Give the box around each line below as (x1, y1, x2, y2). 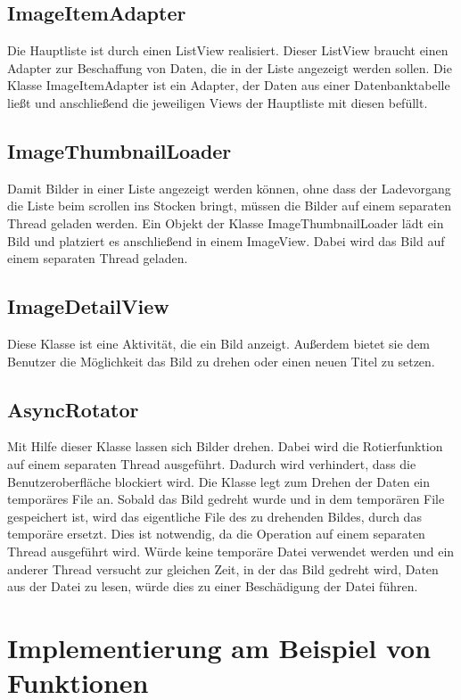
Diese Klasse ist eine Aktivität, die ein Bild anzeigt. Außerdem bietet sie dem (7, 334, 431, 352)
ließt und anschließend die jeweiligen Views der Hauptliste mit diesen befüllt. (7, 93, 428, 111)
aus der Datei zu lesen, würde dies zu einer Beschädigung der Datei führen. (7, 577, 418, 596)
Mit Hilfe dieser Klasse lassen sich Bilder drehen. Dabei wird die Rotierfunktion (7, 437, 443, 456)
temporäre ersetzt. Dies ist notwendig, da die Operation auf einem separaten (7, 524, 425, 543)
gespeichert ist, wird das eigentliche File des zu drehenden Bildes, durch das (7, 506, 422, 525)
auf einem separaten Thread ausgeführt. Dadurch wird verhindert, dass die (7, 454, 416, 473)
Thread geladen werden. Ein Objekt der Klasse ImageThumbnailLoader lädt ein (7, 213, 444, 232)
